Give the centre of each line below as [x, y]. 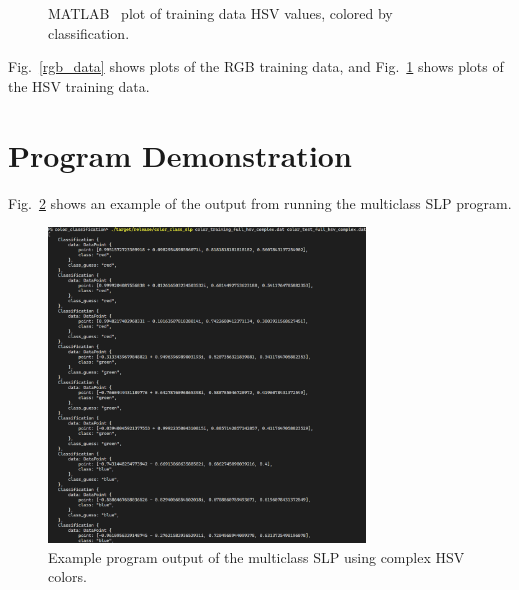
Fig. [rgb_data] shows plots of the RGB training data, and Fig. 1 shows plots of [256, 66]
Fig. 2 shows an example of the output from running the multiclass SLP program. [260, 202]
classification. [89, 32]
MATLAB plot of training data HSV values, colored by [220, 13]
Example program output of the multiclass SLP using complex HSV [256, 556]
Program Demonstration [180, 154]
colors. [68, 576]
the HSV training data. [79, 85]
